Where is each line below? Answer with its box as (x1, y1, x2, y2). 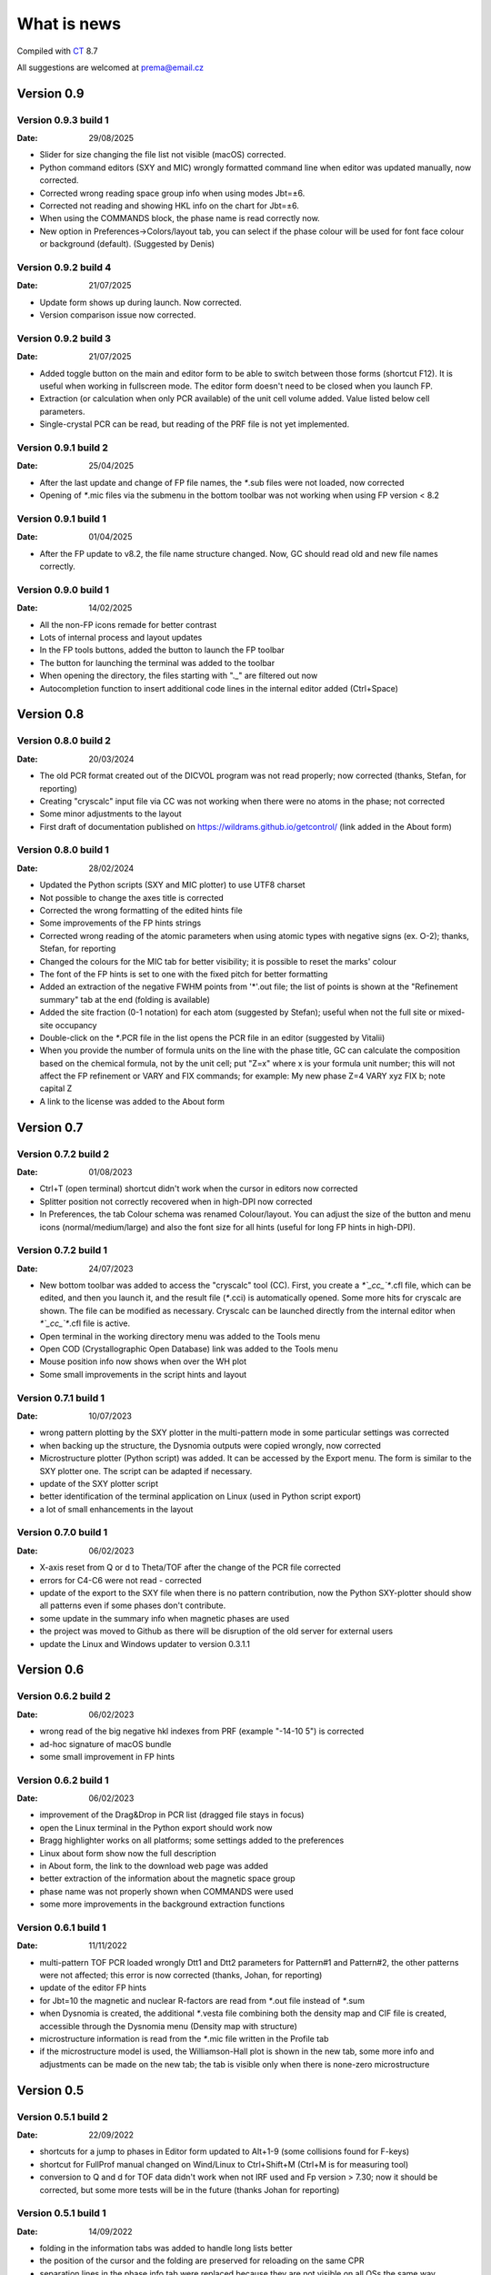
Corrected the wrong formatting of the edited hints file (39, 905, 243, 915)
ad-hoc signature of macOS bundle (39, 1738, 172, 1749)
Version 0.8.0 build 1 (16, 844, 109, 856)
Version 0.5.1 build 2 (16, 2110, 108, 2123)
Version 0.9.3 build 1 (16, 114, 109, 126)
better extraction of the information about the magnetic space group (39, 1873, 296, 1884)
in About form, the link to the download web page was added (39, 1861, 268, 1871)
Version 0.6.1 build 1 (16, 1921, 106, 1934)
